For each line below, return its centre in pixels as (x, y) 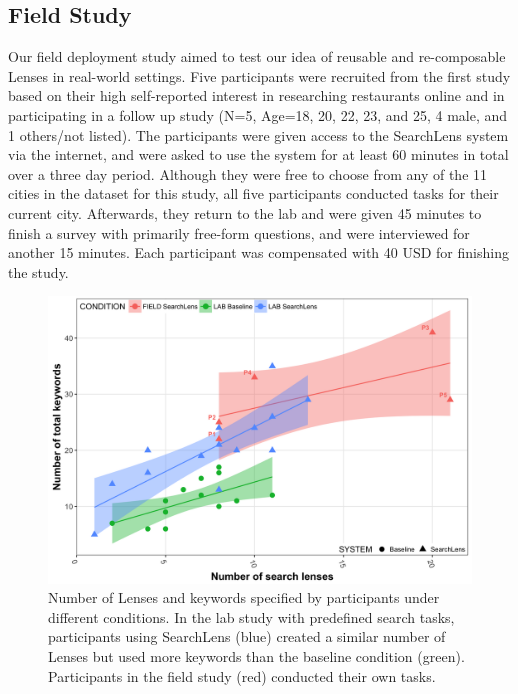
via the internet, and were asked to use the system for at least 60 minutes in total (258, 154)
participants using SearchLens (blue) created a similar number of (247, 636)
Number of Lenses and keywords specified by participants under (244, 597)
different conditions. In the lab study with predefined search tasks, (251, 616)
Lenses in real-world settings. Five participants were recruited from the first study (259, 75)
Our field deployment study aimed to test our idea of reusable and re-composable (257, 56)
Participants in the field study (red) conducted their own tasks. (242, 675)
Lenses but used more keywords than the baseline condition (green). (256, 656)
